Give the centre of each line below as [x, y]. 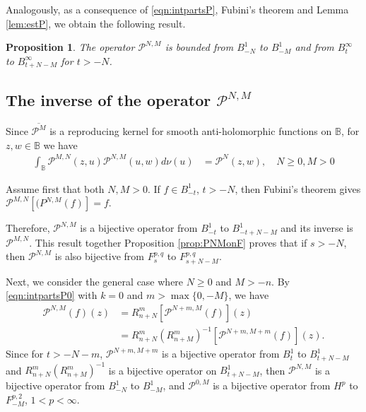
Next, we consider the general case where [95, 281]
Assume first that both [55, 188]
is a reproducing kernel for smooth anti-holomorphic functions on [191, 131]
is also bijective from [99, 256]
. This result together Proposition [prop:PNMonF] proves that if [168, 242]
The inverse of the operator [108, 99]
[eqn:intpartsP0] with [52, 295]
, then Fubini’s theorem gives [298, 188]
